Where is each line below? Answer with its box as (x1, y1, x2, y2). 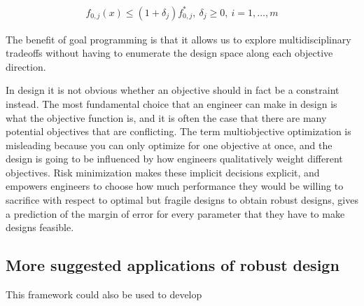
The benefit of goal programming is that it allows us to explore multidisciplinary (6, 32, 351, 46)
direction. (6, 59, 46, 74)
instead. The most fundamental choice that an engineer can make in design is (6, 96, 337, 111)
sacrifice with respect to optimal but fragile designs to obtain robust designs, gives (6, 193, 358, 207)
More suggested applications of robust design (6, 254, 339, 276)
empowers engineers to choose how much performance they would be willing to (6, 179, 344, 193)
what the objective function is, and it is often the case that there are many (6, 110, 327, 125)
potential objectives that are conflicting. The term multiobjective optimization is (6, 124, 351, 139)
